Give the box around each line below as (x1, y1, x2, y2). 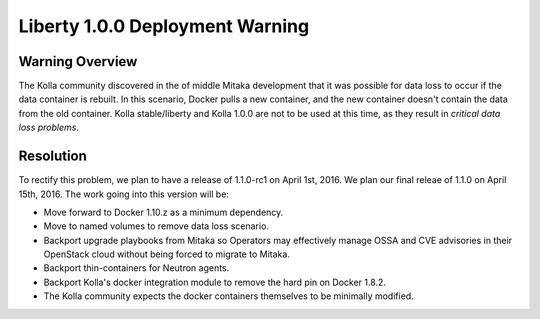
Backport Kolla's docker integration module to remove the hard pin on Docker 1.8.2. (43, 276, 387, 288)
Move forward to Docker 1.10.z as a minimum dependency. (43, 206, 284, 218)
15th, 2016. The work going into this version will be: (18, 188, 230, 200)
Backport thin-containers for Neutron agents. (43, 262, 230, 274)
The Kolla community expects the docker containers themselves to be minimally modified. (43, 290, 414, 302)
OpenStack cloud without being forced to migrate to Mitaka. (43, 248, 290, 260)
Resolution (18, 148, 87, 165)
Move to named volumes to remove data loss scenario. (43, 220, 270, 232)
